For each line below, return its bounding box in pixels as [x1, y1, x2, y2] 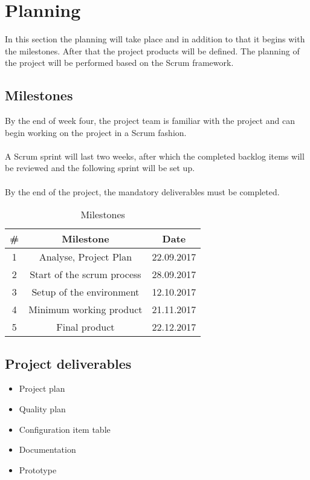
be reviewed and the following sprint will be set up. [5, 161, 195, 174]
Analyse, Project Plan [39, 250, 132, 264]
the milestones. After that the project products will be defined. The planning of [5, 44, 300, 57]
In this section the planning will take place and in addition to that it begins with [5, 33, 305, 45]
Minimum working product [28, 302, 143, 317]
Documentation [19, 443, 76, 456]
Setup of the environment [31, 285, 140, 299]
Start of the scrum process [30, 267, 141, 282]
